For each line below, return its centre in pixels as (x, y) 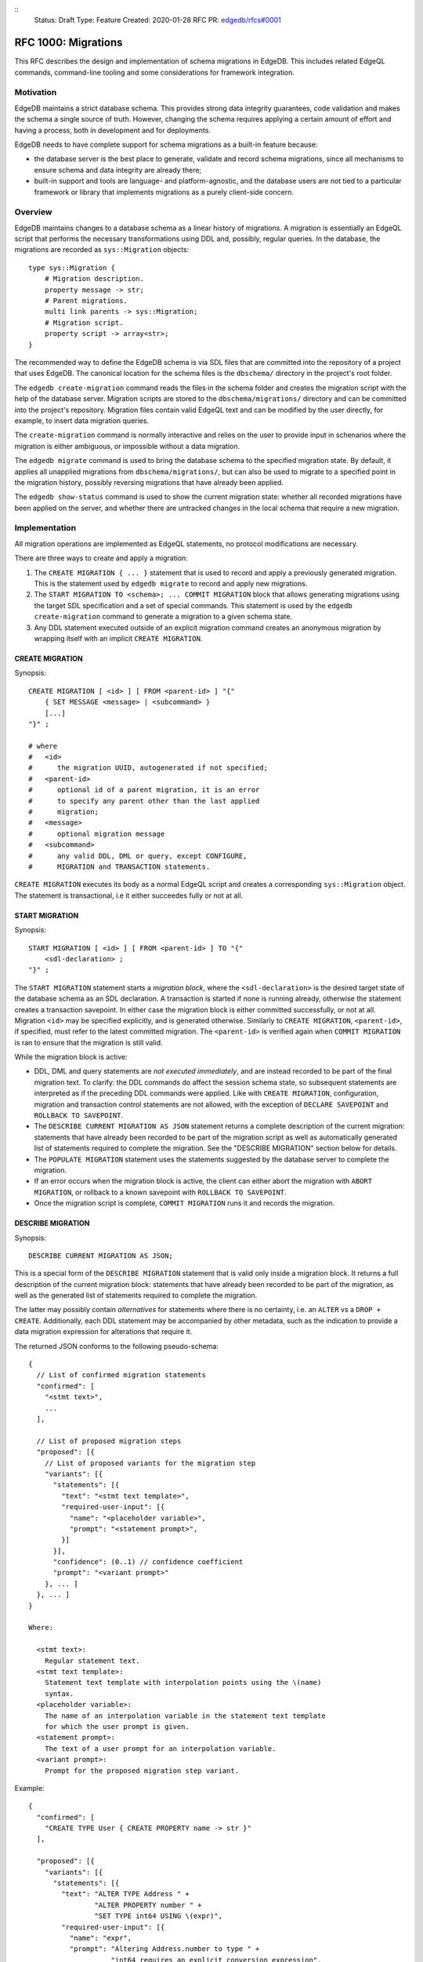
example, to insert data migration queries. (81, 421)
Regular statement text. (92, 1661)
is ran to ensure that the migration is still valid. (89, 1042)
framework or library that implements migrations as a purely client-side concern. (164, 191)
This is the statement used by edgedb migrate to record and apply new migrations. (171, 583)
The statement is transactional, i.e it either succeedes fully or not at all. (129, 895)
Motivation (36, 93)
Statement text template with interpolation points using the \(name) (183, 1683)
